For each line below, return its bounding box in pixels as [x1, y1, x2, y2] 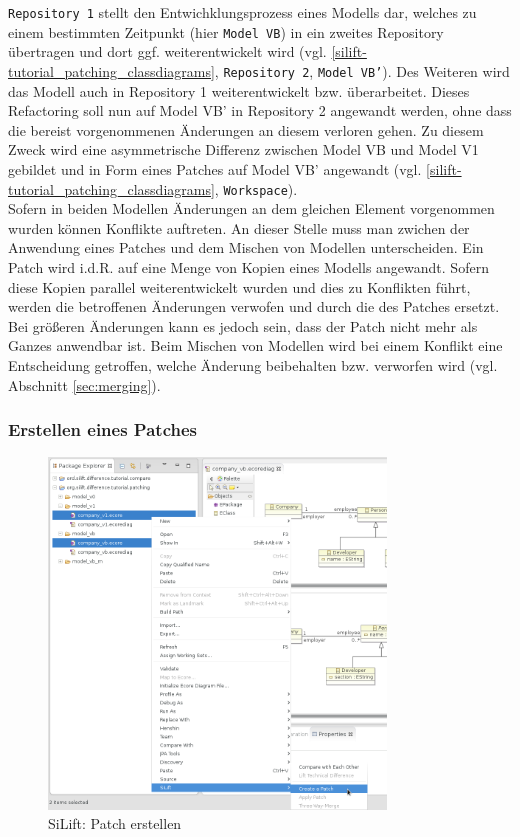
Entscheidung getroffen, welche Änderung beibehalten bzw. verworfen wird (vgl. [8, 354, 498, 375]
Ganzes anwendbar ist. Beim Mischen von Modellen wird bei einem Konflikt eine [8, 335, 503, 356]
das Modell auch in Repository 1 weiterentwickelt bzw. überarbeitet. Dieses [8, 80, 470, 101]
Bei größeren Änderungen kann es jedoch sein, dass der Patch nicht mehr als [8, 315, 478, 336]
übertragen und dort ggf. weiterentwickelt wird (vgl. [8, 41, 327, 62]
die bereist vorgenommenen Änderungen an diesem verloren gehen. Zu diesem [8, 119, 484, 140]
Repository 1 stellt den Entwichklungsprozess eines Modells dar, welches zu [8, 2, 477, 22]
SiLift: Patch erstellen [48, 813, 182, 834]
